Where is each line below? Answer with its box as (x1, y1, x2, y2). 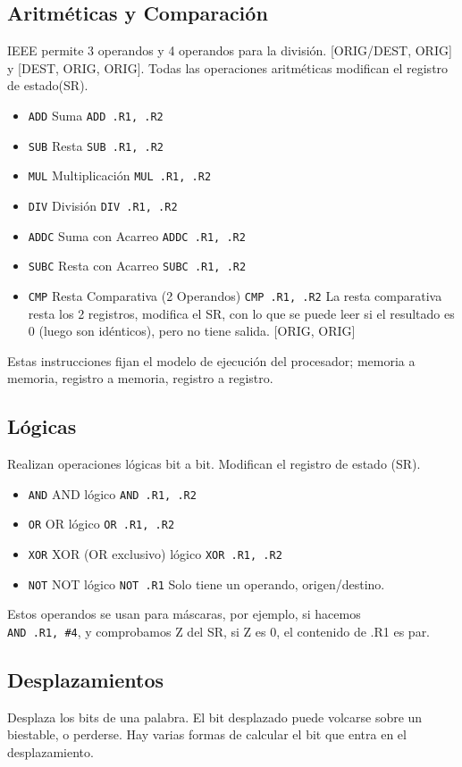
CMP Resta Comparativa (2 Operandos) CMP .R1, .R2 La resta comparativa (28, 286, 442, 304)
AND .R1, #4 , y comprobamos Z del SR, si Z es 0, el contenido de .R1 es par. (7, 621, 431, 640)
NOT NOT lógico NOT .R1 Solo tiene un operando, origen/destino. (28, 574, 385, 593)
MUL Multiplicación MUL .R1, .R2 (28, 166, 212, 185)
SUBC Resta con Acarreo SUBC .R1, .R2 (28, 256, 247, 275)
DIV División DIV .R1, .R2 (28, 196, 178, 214)
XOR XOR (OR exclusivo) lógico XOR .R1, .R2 (28, 545, 282, 563)
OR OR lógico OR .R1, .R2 (28, 514, 175, 533)
